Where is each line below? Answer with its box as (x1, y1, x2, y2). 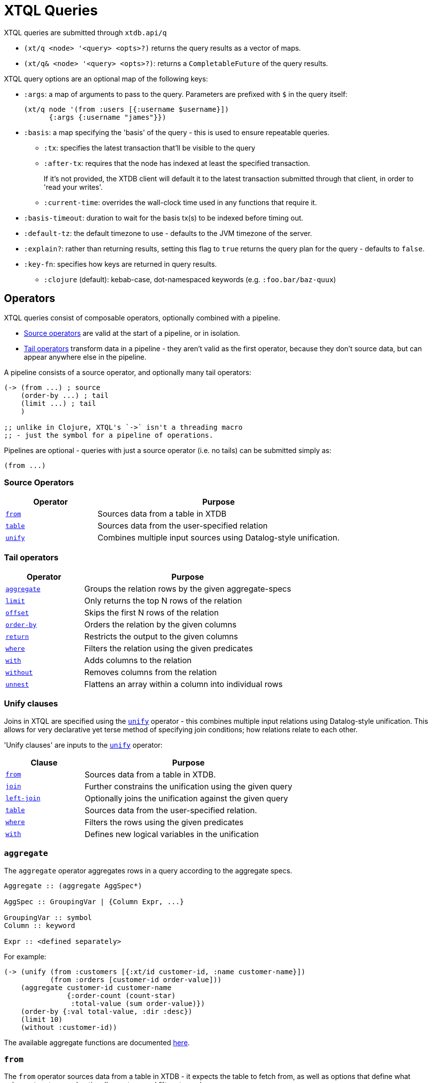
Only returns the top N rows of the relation (84, 596, 242, 606)
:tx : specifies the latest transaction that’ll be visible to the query (44, 143, 255, 152)
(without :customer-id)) (20, 1023, 117, 1031)
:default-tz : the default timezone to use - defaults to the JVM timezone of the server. (24, 229, 312, 237)
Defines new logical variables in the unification (84, 829, 259, 839)
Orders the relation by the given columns (84, 619, 237, 630)
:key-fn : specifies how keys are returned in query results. (24, 259, 217, 268)
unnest (5, 680, 29, 688)
